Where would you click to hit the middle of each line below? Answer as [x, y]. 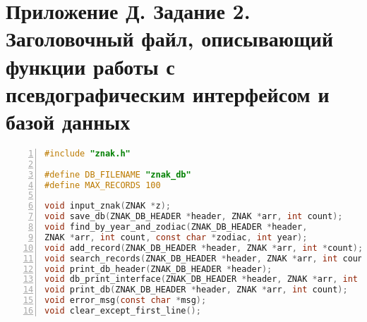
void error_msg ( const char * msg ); [126, 301]
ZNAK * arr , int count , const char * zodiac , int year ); [176, 237]
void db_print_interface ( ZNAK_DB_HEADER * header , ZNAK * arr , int [201, 279]
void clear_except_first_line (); [123, 311]
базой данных [68, 121]
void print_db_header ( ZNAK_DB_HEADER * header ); [158, 269]
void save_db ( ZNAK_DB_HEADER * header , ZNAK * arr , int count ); [194, 217]
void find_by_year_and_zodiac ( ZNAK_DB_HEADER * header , [176, 227]
